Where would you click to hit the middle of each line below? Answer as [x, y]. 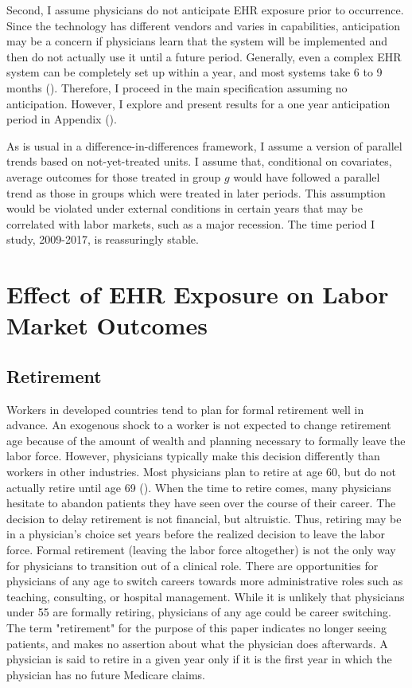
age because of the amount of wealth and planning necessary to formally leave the [206, 440]
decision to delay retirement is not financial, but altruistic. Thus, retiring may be [204, 518]
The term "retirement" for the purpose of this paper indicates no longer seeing [197, 627]
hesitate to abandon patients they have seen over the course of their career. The [201, 503]
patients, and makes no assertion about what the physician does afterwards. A [197, 643]
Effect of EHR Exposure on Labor [198, 294]
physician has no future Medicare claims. [106, 674]
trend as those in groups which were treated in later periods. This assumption [196, 192]
